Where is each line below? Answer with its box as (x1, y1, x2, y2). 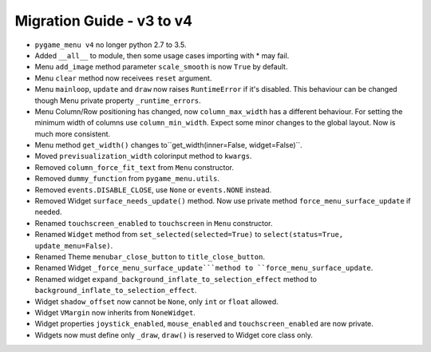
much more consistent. (34, 129, 111, 139)
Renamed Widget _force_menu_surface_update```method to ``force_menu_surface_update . (34, 263, 374, 273)
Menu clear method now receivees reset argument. (34, 73, 212, 83)
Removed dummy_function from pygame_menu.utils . (34, 174, 219, 184)
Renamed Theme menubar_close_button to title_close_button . (34, 251, 265, 261)
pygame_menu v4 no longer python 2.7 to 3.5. (34, 40, 187, 49)
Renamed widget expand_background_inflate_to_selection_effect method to (34, 274, 317, 283)
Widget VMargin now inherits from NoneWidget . (34, 307, 196, 317)
